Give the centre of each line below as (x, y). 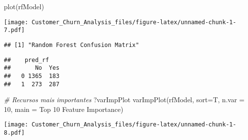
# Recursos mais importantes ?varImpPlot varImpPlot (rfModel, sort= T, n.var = (124, 100)
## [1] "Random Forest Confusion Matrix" (72, 45)
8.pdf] (14, 133)
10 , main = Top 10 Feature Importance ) (64, 109)
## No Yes (32, 68)
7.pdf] (14, 30)
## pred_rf (27, 60)
